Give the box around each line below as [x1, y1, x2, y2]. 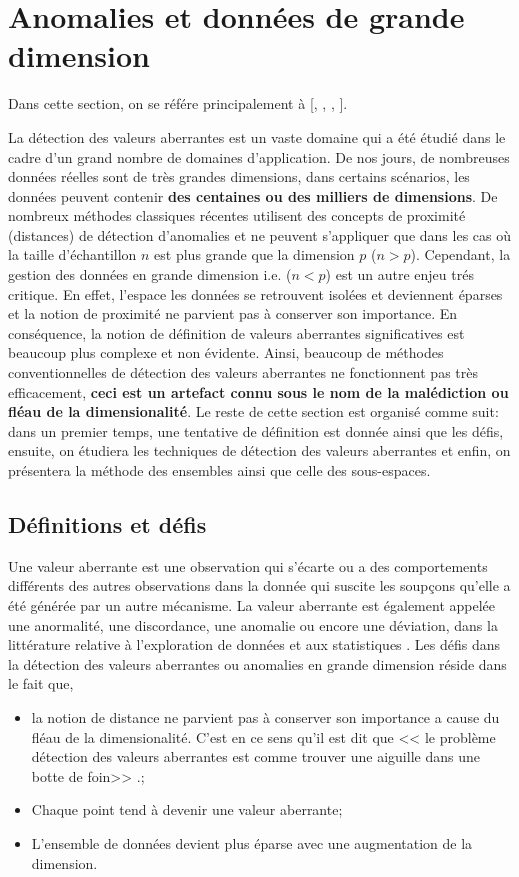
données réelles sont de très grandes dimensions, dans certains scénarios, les [8, 166, 470, 187]
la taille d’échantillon [8, 244, 137, 265]
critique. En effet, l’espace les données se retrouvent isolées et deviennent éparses [8, 283, 503, 304]
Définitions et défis [8, 508, 207, 539]
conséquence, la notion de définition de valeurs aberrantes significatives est [8, 322, 465, 343]
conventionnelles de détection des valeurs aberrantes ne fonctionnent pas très [8, 362, 478, 383]
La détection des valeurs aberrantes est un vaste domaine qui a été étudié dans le [8, 126, 506, 147]
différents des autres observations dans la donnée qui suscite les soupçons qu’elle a [8, 575, 511, 596]
